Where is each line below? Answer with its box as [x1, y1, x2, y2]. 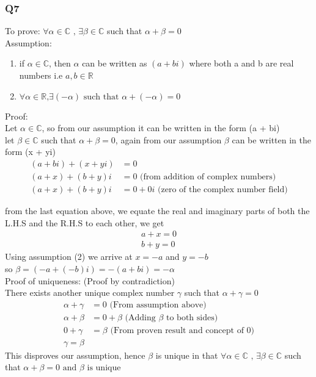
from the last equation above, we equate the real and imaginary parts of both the [5, 204, 310, 217]
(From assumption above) [109, 300, 207, 309]
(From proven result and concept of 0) [110, 326, 255, 335]
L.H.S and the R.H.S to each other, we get [5, 216, 164, 229]
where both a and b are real [189, 57, 294, 70]
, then [49, 57, 71, 70]
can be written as [82, 57, 147, 70]
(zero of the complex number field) [158, 185, 288, 195]
